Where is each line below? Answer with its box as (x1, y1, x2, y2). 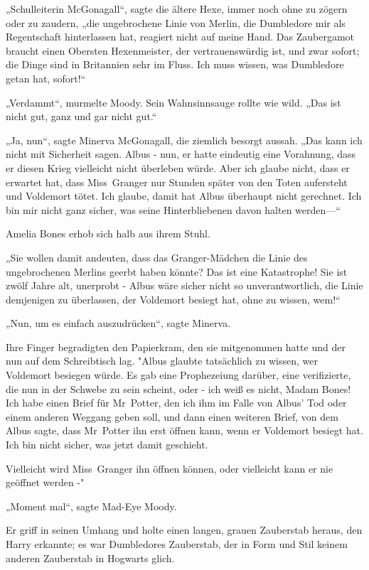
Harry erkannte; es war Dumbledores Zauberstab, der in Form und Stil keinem (6, 537, 348, 551)
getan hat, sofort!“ (6, 70, 86, 85)
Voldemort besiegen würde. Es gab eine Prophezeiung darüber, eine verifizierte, (6, 367, 351, 382)
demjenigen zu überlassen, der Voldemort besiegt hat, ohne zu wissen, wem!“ (6, 291, 341, 306)
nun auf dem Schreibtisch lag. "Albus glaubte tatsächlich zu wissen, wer (6, 353, 318, 368)
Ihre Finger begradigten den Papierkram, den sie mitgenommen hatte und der (6, 339, 346, 354)
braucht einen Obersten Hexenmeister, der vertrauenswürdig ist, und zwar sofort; (6, 43, 360, 58)
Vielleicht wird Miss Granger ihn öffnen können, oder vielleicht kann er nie (6, 461, 333, 475)
